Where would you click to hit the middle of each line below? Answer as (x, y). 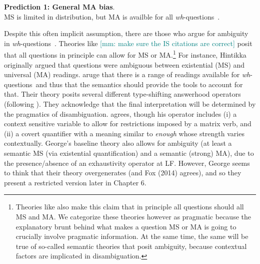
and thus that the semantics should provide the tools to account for (139, 84)
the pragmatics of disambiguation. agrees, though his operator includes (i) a (120, 113)
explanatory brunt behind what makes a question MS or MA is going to (126, 226)
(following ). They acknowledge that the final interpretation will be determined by (130, 104)
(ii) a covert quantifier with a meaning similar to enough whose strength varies (124, 133)
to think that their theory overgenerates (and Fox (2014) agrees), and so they (123, 173)
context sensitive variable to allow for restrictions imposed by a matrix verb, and (128, 123)
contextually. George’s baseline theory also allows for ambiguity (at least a (118, 143)
